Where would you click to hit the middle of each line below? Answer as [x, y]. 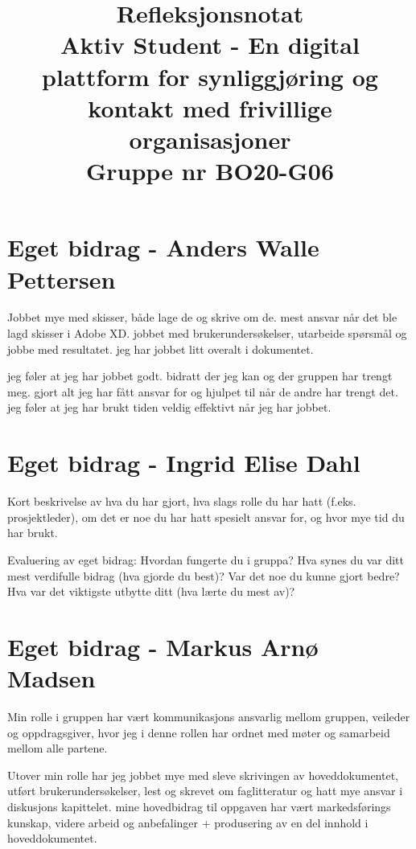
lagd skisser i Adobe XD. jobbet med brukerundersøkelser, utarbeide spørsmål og [207, 333]
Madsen [51, 678]
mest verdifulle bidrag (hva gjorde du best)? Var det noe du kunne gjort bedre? [204, 575]
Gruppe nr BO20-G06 [210, 171]
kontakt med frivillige [210, 107]
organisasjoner [210, 139]
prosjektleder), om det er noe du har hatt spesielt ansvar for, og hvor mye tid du [206, 517]
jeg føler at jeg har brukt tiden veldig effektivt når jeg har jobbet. [169, 407]
